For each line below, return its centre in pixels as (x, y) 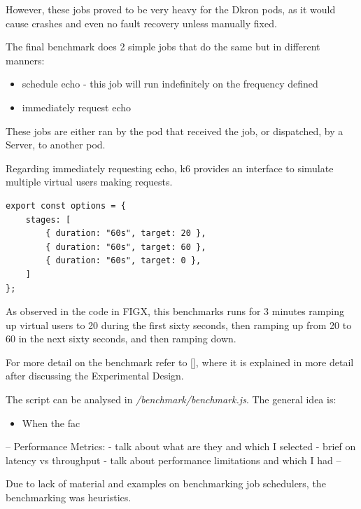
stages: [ (48, 219)
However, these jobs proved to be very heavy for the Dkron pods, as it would (171, 9)
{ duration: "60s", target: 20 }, (126, 233)
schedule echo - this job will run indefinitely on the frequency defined (170, 84)
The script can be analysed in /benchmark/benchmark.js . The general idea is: (171, 399)
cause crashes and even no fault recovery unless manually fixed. (141, 23)
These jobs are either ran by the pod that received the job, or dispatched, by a (175, 131)
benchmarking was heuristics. (69, 497)
